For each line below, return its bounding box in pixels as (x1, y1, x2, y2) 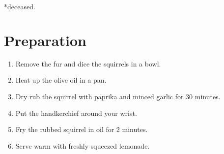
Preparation (4, 30, 86, 50)
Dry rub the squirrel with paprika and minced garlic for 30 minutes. (15, 91, 221, 101)
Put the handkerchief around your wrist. (15, 108, 137, 118)
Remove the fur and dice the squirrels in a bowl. (15, 58, 161, 68)
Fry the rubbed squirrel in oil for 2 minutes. (15, 124, 148, 134)
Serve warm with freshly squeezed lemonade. (15, 140, 150, 151)
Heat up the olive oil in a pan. (15, 75, 107, 85)
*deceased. (4, 1, 35, 11)
